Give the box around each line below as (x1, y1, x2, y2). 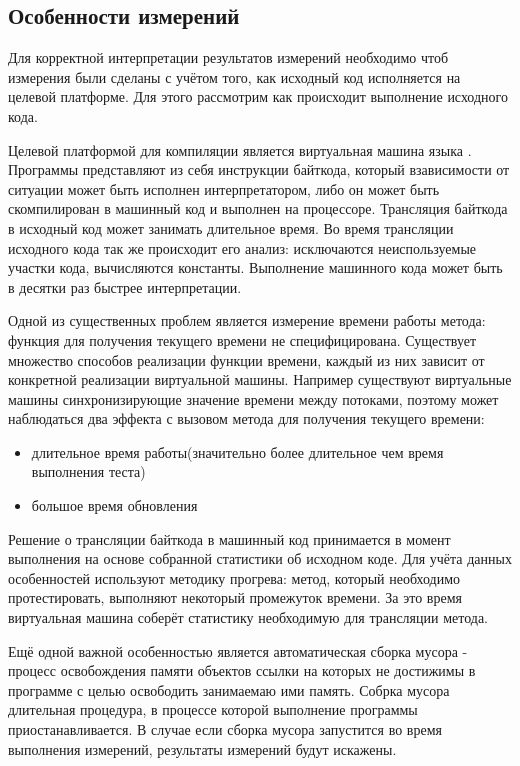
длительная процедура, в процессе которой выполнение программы (8, 699, 418, 720)
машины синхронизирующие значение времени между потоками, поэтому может (8, 388, 499, 409)
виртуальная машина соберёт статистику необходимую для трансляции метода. (8, 607, 488, 628)
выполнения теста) (31, 461, 146, 482)
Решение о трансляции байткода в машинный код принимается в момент (8, 528, 451, 549)
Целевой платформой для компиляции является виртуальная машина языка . (8, 139, 472, 160)
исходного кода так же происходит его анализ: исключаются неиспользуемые (8, 237, 477, 258)
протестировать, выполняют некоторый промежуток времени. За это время (8, 587, 462, 608)
